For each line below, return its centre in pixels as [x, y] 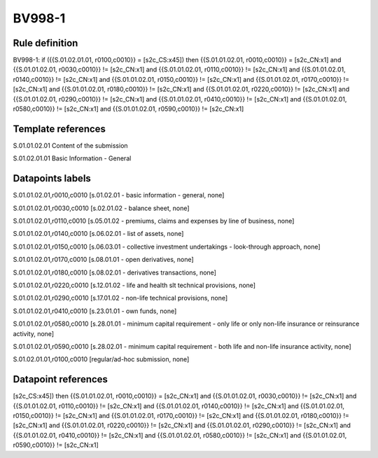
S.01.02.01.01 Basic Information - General [72, 158]
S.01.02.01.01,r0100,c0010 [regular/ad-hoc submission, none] [101, 359]
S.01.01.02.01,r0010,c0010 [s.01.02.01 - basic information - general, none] [119, 195]
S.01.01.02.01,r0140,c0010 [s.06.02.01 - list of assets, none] [98, 234]
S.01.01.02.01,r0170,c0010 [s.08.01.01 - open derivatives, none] [103, 260]
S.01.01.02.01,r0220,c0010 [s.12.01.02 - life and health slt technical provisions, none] [134, 285]
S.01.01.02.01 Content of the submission [71, 145]
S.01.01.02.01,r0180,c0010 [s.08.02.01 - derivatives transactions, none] [115, 272]
